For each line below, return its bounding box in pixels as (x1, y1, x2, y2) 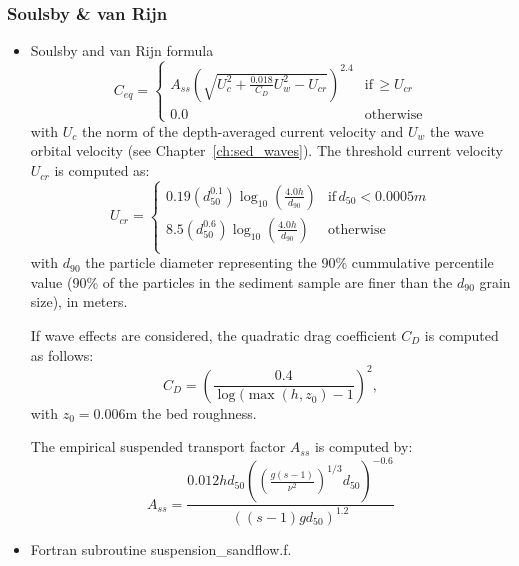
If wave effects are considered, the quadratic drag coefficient (30, 325, 397, 346)
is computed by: (314, 436, 413, 457)
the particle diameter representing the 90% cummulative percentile (85, 252, 494, 273)
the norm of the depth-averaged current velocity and (81, 120, 404, 141)
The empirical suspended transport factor (30, 436, 286, 457)
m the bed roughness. (125, 402, 257, 423)
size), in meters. (30, 291, 128, 312)
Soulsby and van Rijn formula (30, 40, 214, 61)
